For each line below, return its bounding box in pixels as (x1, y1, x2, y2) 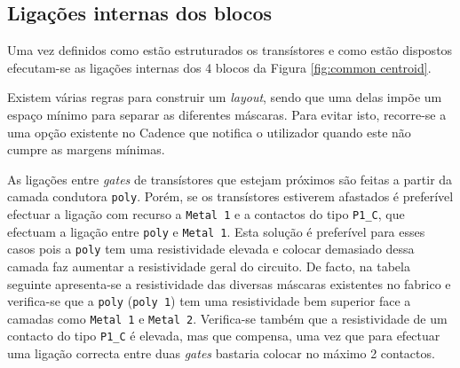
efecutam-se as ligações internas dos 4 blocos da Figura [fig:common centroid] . (7, 58, 432, 76)
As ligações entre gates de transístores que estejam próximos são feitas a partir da (7, 169, 453, 188)
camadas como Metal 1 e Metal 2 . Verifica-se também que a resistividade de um (7, 309, 448, 327)
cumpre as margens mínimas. (7, 140, 165, 159)
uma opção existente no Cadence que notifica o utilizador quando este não (7, 122, 411, 141)
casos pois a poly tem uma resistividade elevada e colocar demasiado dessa (7, 239, 415, 258)
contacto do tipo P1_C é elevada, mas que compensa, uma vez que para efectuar (7, 326, 440, 345)
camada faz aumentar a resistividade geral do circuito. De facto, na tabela (7, 256, 410, 275)
